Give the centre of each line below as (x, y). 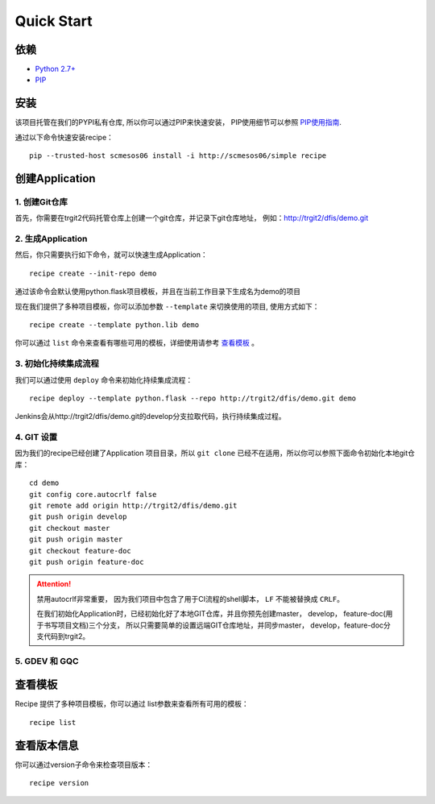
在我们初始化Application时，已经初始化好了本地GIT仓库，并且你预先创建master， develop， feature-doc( (211, 614)
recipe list (53, 722)
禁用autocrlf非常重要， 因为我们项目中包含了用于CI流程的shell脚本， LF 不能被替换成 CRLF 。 (190, 599)
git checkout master (70, 528)
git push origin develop (78, 517)
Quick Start (54, 21)
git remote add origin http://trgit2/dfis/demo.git (133, 506)
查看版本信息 (47, 745)
